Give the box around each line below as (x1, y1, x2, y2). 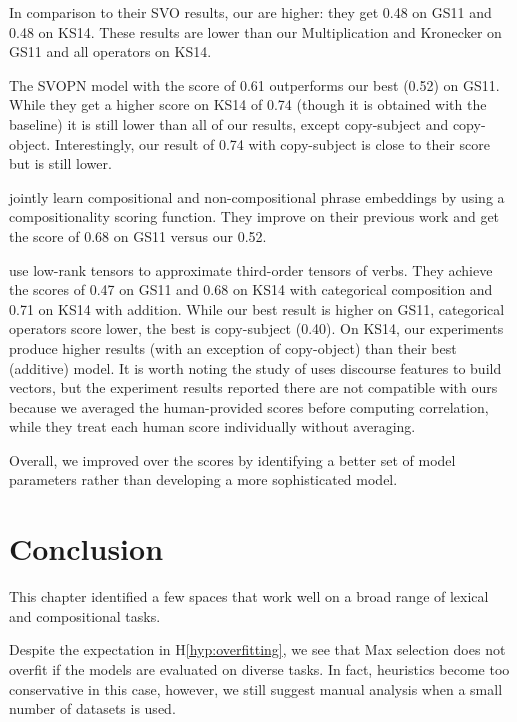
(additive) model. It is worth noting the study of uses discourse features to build (9, 357, 502, 378)
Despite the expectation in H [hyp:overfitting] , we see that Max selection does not (9, 639, 506, 660)
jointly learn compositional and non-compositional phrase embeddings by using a (9, 186, 505, 207)
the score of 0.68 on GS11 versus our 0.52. (9, 225, 267, 246)
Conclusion (9, 528, 164, 569)
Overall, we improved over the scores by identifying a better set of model (9, 449, 456, 470)
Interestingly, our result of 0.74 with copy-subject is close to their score (54, 133, 490, 154)
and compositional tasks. (9, 605, 161, 626)
